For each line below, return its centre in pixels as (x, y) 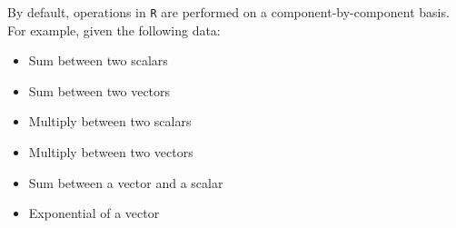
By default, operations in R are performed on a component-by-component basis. (228, 12)
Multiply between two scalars (110, 121)
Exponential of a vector (94, 213)
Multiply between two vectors (111, 152)
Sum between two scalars (98, 60)
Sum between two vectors (99, 90)
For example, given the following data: (114, 30)
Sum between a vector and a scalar (126, 182)
